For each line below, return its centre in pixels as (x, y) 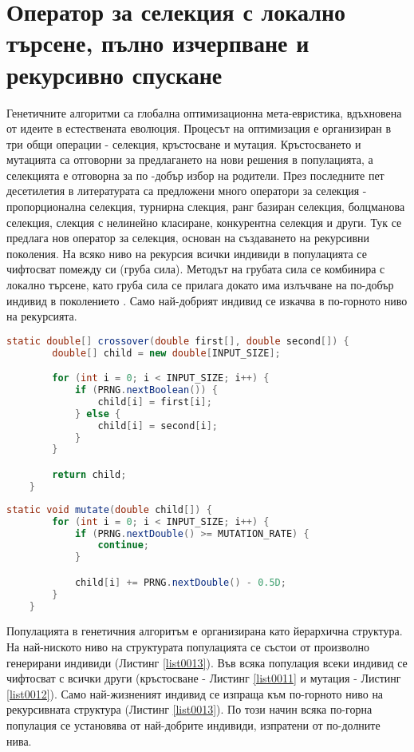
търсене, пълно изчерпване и (158, 43)
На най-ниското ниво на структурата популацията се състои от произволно (188, 647)
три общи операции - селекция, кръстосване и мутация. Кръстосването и (184, 143)
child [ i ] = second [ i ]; (158, 426)
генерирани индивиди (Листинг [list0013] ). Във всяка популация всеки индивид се (207, 662)
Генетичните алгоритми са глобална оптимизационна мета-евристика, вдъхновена (204, 112)
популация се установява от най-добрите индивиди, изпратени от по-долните (193, 724)
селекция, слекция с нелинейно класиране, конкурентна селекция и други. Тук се (204, 222)
